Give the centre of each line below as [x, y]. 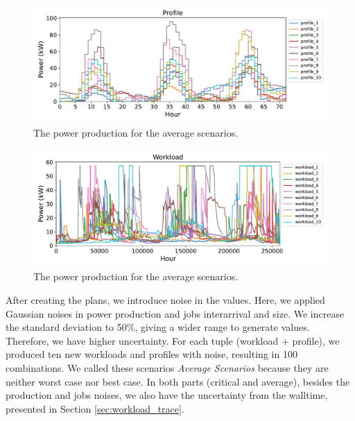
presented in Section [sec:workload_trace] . [95, 408]
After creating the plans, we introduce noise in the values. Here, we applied [165, 300]
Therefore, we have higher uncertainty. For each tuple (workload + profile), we [173, 340]
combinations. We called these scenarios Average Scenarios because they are [167, 368]
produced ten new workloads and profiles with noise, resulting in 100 [151, 354]
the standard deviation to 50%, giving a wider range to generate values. [158, 327]
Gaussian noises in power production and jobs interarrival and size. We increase [175, 313]
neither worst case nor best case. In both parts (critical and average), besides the [178, 381]
